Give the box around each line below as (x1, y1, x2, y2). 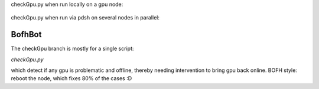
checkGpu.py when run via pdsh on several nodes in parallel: (11, 14, 159, 21)
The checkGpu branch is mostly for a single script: (11, 45, 134, 52)
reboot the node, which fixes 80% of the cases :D (11, 75, 132, 82)
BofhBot (11, 29, 42, 39)
